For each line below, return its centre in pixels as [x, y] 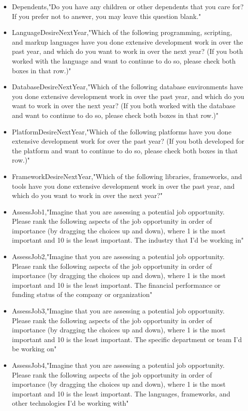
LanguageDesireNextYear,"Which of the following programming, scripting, [122, 32]
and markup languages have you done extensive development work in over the [127, 41]
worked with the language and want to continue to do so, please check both [124, 60]
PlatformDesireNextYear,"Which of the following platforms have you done [122, 131]
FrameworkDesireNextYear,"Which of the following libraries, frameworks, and [127, 176]
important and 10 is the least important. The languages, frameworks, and [121, 393]
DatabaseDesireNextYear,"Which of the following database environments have [127, 87]
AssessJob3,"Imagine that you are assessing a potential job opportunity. [118, 311]
